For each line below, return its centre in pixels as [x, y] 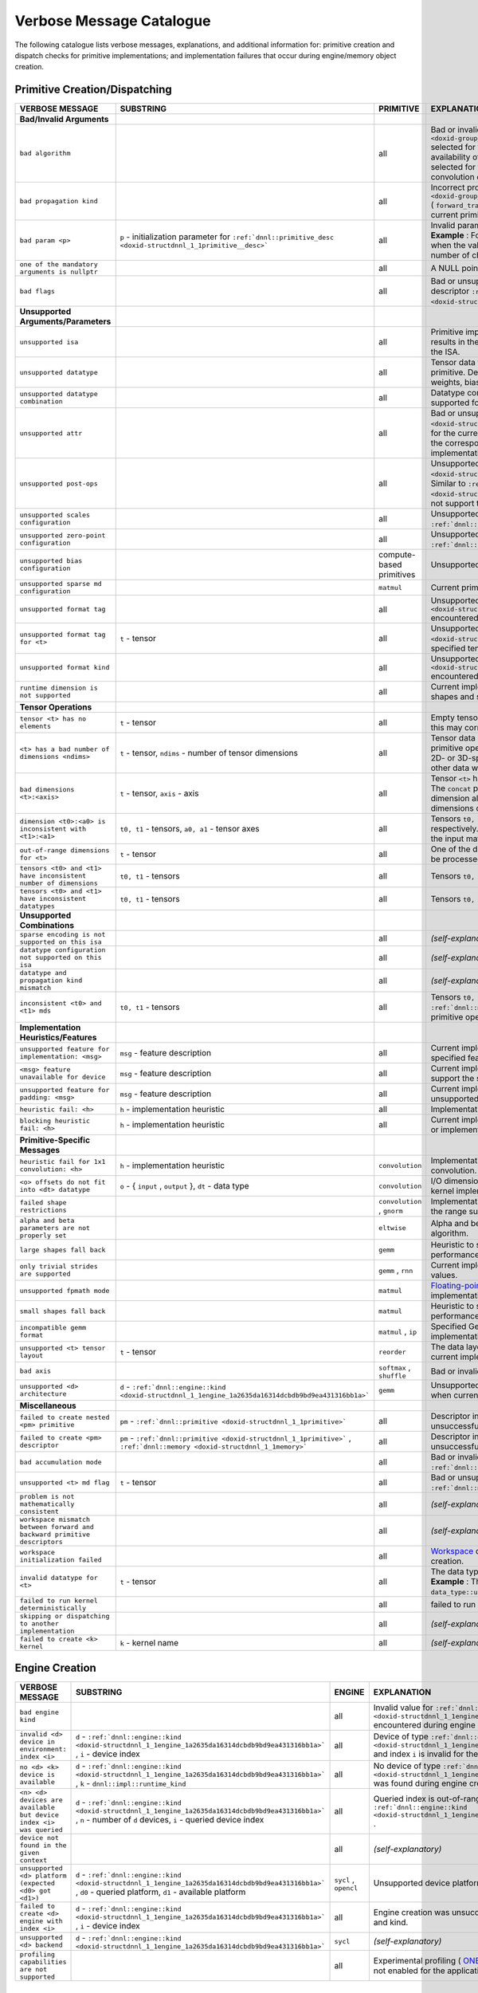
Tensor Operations [56, 707]
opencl [346, 1888]
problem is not [47, 1497]
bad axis [35, 1371]
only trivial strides [59, 1266]
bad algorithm [45, 153]
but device [39, 1815]
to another [39, 1623]
